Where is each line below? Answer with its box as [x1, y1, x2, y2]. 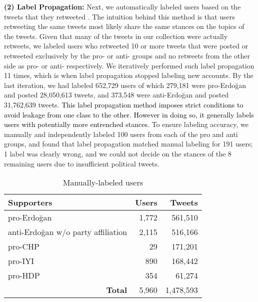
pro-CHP [8, 240, 39, 252]
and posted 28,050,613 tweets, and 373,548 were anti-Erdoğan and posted [4, 89, 229, 100]
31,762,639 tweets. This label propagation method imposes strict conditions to [4, 99, 243, 109]
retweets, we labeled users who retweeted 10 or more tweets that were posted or [4, 40, 248, 51]
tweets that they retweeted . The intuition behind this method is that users [4, 11, 235, 21]
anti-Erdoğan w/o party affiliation [8, 226, 127, 238]
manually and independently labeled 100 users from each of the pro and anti [4, 128, 238, 139]
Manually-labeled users [62, 176, 143, 188]
